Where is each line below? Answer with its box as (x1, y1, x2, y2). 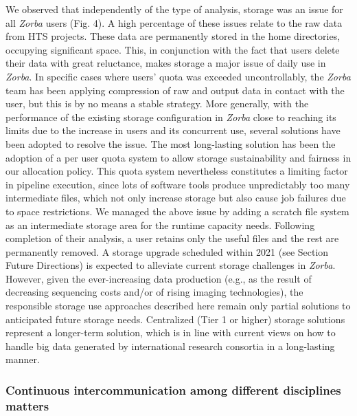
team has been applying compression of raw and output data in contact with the (5, 83, 345, 97)
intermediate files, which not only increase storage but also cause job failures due (5, 190, 346, 205)
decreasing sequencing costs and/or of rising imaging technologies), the (5, 285, 303, 299)
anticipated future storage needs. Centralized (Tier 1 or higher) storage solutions (5, 311, 345, 326)
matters (5, 397, 49, 414)
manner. (5, 352, 40, 366)
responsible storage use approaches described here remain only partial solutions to (5, 298, 351, 313)
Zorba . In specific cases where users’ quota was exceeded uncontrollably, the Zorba (5, 69, 351, 83)
